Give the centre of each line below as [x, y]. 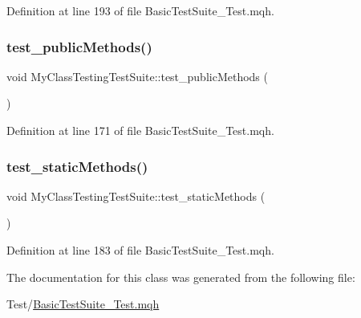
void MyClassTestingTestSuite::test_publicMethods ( [137, 76]
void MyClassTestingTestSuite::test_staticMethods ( [136, 196]
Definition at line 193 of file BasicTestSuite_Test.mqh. [140, 10]
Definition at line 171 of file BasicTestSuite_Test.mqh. [140, 130]
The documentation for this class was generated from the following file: [181, 277]
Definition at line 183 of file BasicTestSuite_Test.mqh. [140, 250]
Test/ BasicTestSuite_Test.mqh [83, 304]
